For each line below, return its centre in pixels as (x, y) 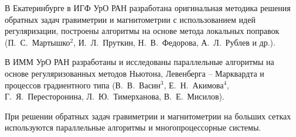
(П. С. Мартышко (38, 42)
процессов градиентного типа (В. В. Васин (83, 85)
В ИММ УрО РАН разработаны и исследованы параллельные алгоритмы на (140, 62)
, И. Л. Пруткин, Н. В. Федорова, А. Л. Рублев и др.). (174, 42)
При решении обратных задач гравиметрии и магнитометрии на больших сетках (148, 116)
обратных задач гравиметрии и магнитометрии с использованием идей (130, 19)
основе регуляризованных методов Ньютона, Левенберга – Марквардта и (135, 73)
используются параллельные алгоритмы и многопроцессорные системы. (133, 127)
